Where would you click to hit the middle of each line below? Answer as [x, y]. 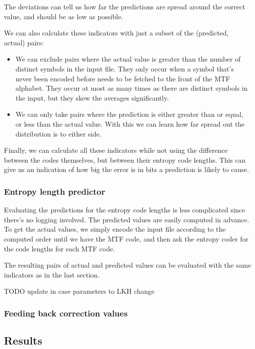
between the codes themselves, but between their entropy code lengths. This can [125, 159]
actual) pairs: [24, 42]
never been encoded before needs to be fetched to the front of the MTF [123, 78]
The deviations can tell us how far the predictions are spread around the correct [125, 6]
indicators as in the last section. [52, 274]
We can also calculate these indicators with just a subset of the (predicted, [116, 33]
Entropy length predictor [55, 191]
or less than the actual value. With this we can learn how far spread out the [130, 123]
